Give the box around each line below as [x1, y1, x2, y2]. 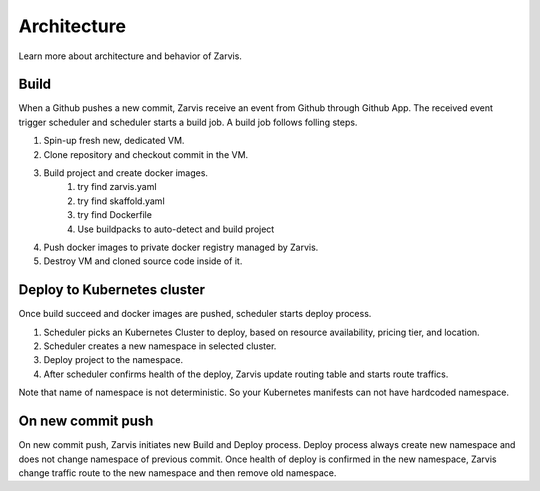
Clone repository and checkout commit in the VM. [43, 148, 249, 160]
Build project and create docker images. [43, 167, 209, 179]
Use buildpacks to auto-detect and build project [77, 223, 275, 235]
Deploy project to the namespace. [43, 354, 184, 366]
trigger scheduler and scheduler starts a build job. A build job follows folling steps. [18, 116, 358, 128]
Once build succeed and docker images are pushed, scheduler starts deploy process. [18, 308, 372, 320]
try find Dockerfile [77, 209, 152, 221]
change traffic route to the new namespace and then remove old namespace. [18, 466, 337, 479]
